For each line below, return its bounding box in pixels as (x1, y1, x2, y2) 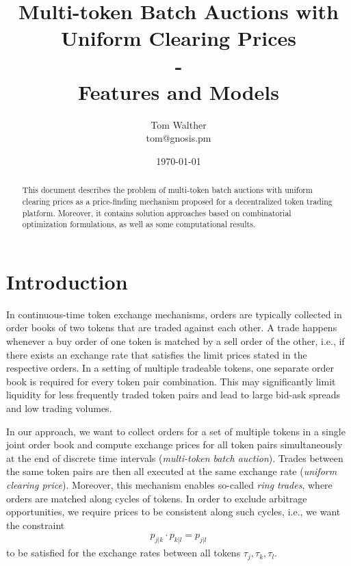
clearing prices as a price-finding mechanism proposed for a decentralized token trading (22, 195, 333, 207)
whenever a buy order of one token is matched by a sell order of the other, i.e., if (6, 334, 345, 348)
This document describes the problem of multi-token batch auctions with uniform (22, 184, 313, 196)
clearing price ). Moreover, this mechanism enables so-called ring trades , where (6, 477, 333, 491)
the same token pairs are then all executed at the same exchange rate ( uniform (6, 464, 337, 478)
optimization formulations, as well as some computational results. (22, 218, 256, 230)
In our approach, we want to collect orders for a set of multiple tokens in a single (6, 424, 346, 438)
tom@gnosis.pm (146, 131, 211, 145)
